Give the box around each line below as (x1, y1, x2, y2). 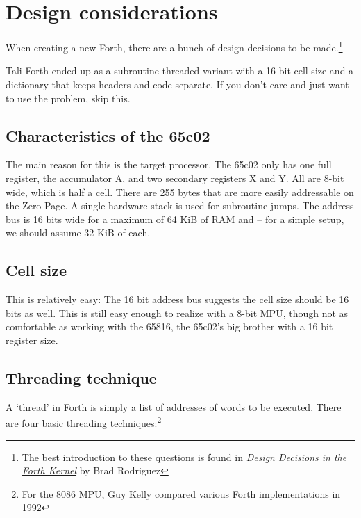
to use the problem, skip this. (6, 90, 131, 105)
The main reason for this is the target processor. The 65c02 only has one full (6, 157, 332, 172)
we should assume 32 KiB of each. (6, 225, 151, 240)
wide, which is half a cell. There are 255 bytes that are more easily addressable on (6, 184, 354, 199)
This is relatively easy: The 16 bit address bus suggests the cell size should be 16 (6, 292, 349, 307)
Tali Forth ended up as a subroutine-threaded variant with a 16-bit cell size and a (6, 63, 354, 78)
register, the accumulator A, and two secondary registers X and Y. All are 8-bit (6, 170, 344, 185)
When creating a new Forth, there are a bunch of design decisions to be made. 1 (6, 38, 343, 54)
